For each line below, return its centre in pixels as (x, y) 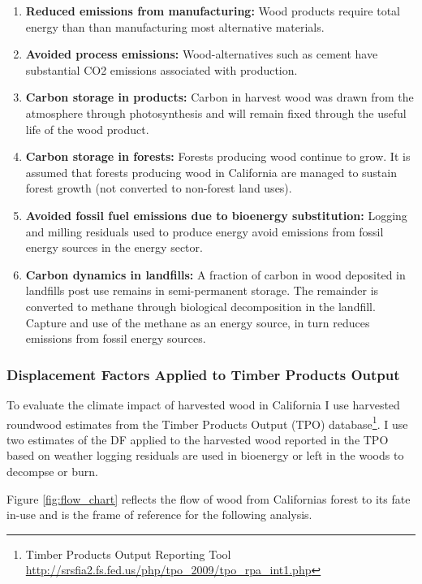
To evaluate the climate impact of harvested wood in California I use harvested (203, 404)
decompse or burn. (52, 471)
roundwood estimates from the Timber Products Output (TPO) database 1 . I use (207, 422)
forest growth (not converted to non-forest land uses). (159, 188)
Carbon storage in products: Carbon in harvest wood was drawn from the (220, 97)
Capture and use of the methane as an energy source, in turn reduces (198, 322)
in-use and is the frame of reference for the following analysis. (159, 515)
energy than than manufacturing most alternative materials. (175, 26)
